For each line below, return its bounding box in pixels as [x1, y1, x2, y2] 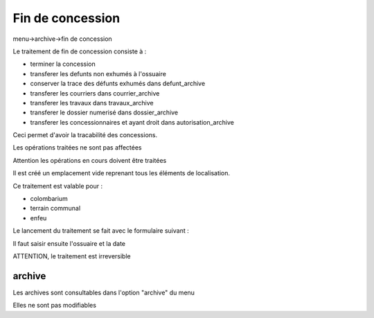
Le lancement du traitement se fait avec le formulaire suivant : [12, 227, 190, 235]
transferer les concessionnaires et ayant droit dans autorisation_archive [30, 118, 235, 126]
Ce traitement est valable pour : [12, 182, 103, 190]
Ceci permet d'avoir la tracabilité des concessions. [12, 131, 158, 139]
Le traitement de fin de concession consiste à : [12, 47, 147, 55]
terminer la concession [30, 60, 96, 69]
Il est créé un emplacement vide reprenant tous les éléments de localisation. [12, 169, 231, 177]
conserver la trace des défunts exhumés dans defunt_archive [30, 80, 206, 88]
